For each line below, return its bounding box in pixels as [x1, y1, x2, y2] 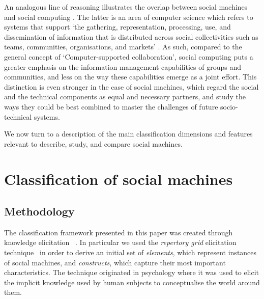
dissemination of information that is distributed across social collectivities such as [4, 31, 258, 42]
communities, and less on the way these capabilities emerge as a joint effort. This [4, 71, 257, 82]
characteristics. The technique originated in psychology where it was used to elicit [4, 267, 259, 278]
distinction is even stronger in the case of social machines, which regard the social [4, 81, 259, 92]
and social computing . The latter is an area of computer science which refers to [4, 11, 253, 22]
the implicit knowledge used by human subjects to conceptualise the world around [4, 277, 260, 287]
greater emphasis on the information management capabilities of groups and [4, 61, 241, 72]
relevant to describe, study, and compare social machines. [4, 138, 183, 149]
